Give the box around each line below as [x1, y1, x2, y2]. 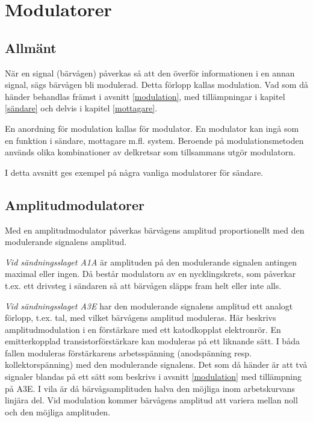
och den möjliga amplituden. [5, 405, 111, 418]
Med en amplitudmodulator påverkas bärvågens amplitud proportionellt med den [5, 223, 305, 236]
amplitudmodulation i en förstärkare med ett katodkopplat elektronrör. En [5, 323, 281, 335]
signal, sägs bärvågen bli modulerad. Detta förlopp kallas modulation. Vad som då [5, 78, 308, 91]
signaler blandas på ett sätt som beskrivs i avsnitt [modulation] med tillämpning [5, 370, 302, 383]
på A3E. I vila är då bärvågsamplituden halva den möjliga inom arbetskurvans [5, 382, 296, 394]
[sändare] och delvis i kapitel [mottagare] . [5, 102, 158, 114]
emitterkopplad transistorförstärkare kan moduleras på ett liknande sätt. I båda [5, 335, 300, 347]
